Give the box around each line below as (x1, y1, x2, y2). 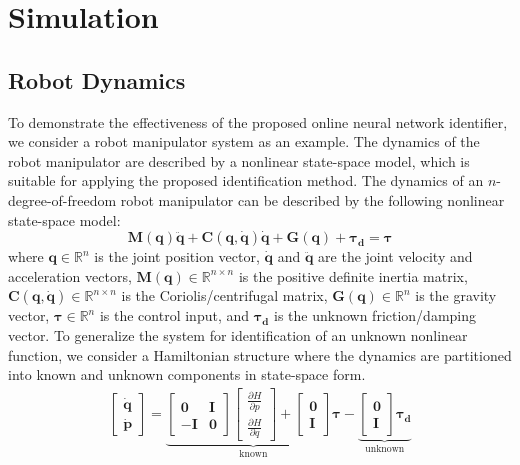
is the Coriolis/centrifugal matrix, (121, 285, 328, 306)
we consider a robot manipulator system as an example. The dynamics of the (8, 131, 480, 152)
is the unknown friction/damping (274, 305, 477, 326)
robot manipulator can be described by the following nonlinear (120, 189, 505, 210)
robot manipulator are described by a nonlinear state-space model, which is (8, 150, 470, 171)
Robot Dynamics (8, 64, 186, 95)
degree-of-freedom (8, 189, 117, 210)
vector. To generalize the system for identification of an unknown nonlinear (8, 324, 468, 345)
